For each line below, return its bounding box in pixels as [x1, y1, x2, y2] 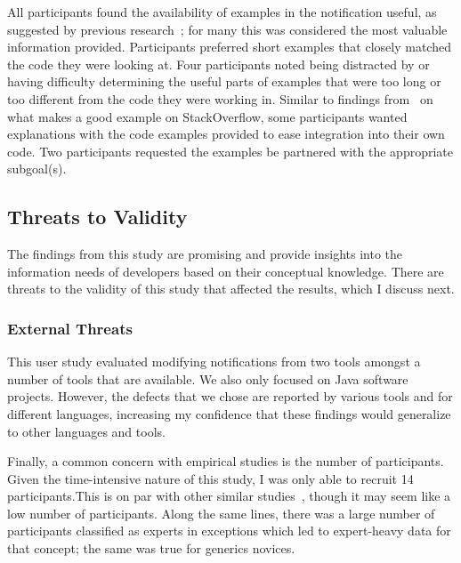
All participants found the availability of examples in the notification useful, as [7, 3, 437, 20]
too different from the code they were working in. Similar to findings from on [7, 89, 433, 108]
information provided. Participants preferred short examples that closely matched [7, 37, 451, 56]
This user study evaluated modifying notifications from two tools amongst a [7, 352, 421, 371]
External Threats [7, 317, 133, 339]
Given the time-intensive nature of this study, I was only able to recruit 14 [7, 469, 414, 487]
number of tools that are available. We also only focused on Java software [7, 369, 408, 388]
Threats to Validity [7, 203, 188, 230]
